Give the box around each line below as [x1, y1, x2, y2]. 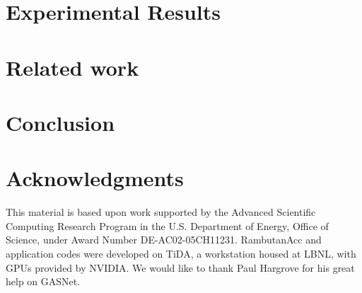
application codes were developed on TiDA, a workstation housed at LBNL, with [6, 246, 356, 261]
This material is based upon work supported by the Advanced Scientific [6, 205, 316, 219]
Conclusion [6, 108, 115, 137]
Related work [6, 52, 139, 81]
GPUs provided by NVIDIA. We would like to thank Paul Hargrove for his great [6, 260, 355, 275]
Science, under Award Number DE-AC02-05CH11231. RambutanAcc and [6, 232, 322, 247]
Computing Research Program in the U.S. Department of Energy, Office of [6, 218, 329, 233]
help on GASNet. [6, 274, 81, 289]
